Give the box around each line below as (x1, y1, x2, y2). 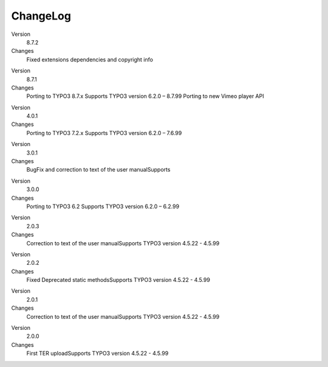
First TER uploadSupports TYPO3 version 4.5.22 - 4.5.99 (26, 350, 169, 357)
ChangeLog (11, 9, 71, 23)
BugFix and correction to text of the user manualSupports (26, 166, 171, 173)
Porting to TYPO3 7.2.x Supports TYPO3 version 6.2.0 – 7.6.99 (26, 129, 182, 136)
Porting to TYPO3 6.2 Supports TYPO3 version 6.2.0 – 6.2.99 (26, 203, 179, 210)
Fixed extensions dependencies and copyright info (26, 55, 153, 63)
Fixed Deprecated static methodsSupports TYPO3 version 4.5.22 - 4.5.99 (26, 276, 211, 284)
